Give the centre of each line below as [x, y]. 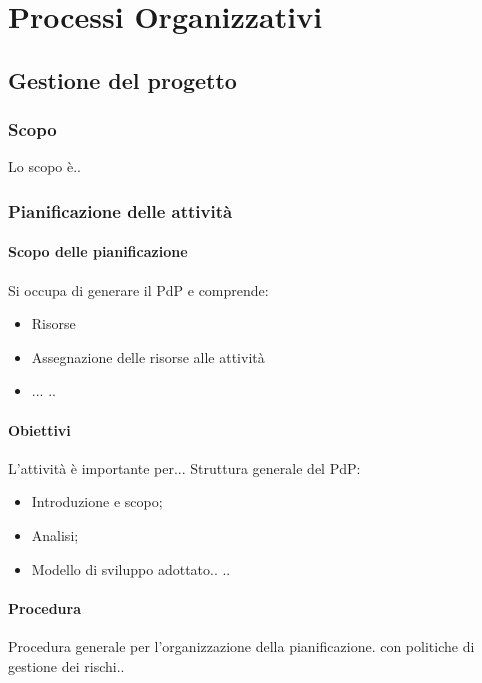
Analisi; [55, 534]
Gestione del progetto [122, 79]
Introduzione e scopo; [97, 501]
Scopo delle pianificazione [98, 251]
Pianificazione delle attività [120, 210]
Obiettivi [39, 429]
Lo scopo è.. [44, 166]
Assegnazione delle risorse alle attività [148, 356]
